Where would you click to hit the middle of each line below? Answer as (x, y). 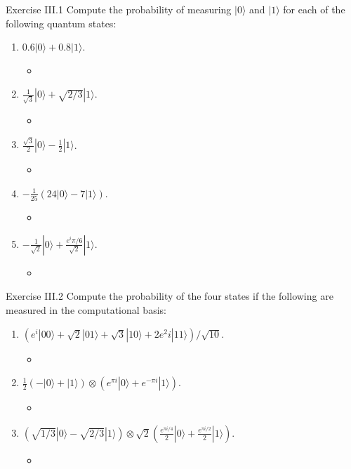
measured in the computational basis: (86, 310)
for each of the (314, 9)
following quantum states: (61, 23)
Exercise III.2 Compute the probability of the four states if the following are (170, 296)
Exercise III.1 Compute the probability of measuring (119, 9)
